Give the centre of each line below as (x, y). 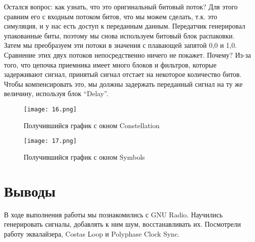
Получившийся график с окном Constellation (92, 125)
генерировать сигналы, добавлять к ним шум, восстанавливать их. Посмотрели (123, 224)
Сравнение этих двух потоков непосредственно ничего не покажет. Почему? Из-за (127, 54)
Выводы (30, 190)
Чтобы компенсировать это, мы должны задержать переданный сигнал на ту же (123, 84)
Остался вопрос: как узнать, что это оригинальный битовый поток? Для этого (121, 6)
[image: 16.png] (50, 109)
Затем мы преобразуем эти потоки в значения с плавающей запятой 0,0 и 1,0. (121, 45)
